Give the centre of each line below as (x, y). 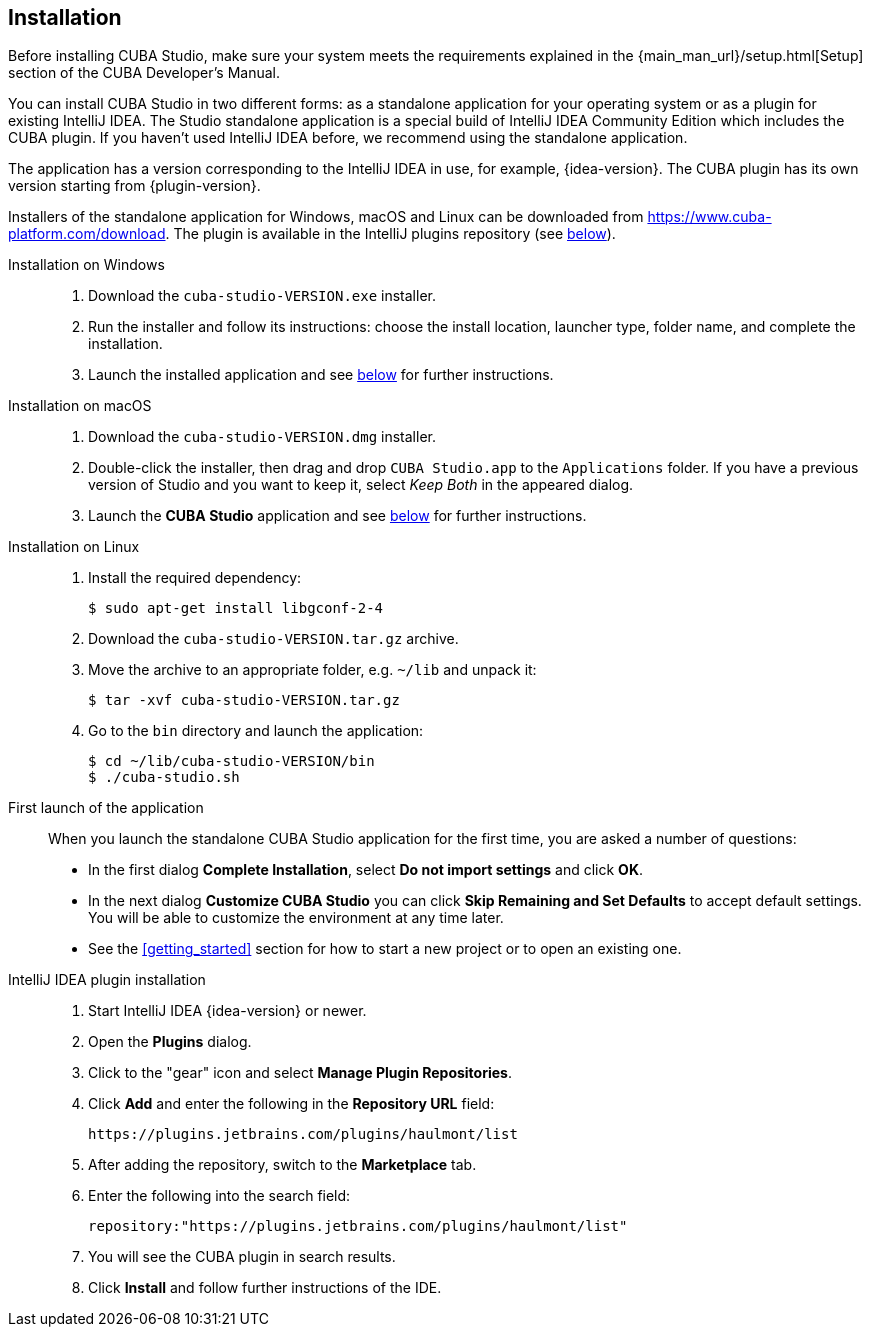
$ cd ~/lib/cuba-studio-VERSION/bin (231, 761)
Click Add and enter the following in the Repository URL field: (291, 1104)
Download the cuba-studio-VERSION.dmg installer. (262, 437)
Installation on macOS (80, 406)
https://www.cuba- (709, 217)
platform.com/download (87, 234)
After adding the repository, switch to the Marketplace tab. (282, 1165)
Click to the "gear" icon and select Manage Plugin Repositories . (300, 1073)
